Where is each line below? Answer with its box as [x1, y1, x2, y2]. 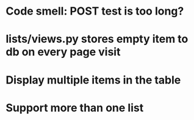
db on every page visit [5, 45, 121, 59]
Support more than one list [5, 101, 144, 115]
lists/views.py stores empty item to [5, 32, 189, 46]
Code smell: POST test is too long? [5, 4, 184, 18]
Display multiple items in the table [5, 73, 181, 86]
